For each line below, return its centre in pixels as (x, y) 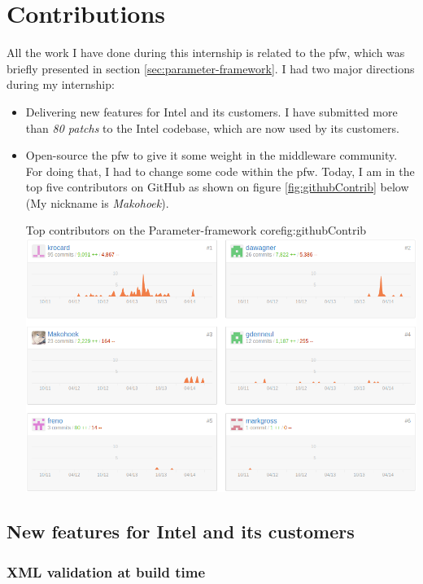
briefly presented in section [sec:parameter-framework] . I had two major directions (211, 68)
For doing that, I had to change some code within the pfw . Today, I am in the (220, 171)
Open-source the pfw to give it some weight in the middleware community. (211, 155)
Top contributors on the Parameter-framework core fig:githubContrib (196, 230)
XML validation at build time (106, 571)
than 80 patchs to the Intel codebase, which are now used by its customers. (212, 127)
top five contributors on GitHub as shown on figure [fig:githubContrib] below (217, 187)
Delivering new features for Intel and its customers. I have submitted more (211, 111)
